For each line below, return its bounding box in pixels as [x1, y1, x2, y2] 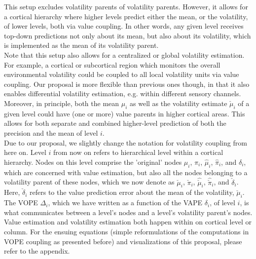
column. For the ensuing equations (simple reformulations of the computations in [4, 226, 249, 236]
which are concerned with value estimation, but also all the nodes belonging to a [4, 167, 248, 177]
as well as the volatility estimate [130, 98, 227, 108]
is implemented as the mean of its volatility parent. [4, 40, 159, 50]
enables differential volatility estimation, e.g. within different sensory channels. [4, 88, 241, 99]
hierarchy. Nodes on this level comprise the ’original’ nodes [4, 156, 182, 167]
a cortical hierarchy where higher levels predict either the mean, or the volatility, [4, 11, 248, 21]
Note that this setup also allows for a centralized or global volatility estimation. [4, 49, 245, 60]
